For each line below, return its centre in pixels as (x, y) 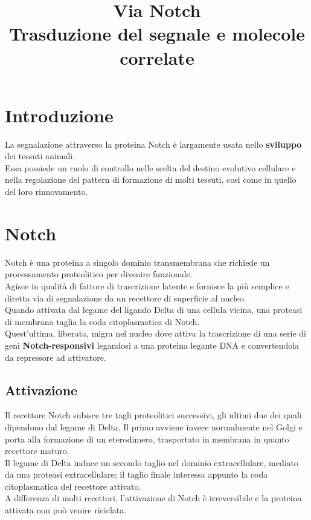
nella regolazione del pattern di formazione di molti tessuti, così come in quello (151, 179)
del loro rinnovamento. (46, 192)
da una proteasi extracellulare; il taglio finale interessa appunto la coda (136, 474)
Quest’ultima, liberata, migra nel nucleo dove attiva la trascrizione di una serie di (155, 333)
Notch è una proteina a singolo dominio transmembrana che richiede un (137, 262)
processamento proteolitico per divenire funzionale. (99, 274)
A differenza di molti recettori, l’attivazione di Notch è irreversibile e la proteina (153, 498)
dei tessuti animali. (40, 156)
